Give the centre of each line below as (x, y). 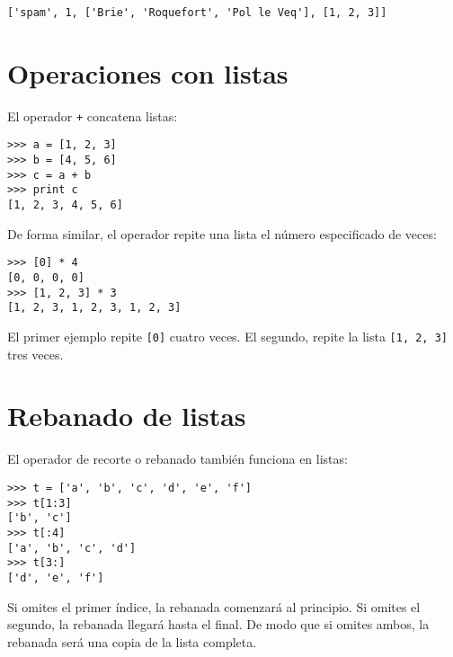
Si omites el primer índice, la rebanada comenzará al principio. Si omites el (214, 606)
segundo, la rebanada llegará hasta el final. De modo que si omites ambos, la (218, 624)
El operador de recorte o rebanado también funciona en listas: (178, 459)
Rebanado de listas (127, 416)
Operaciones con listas (148, 72)
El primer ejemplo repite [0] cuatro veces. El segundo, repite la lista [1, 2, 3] (227, 336)
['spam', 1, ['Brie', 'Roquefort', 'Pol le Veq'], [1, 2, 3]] (197, 13)
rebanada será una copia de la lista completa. (132, 641)
